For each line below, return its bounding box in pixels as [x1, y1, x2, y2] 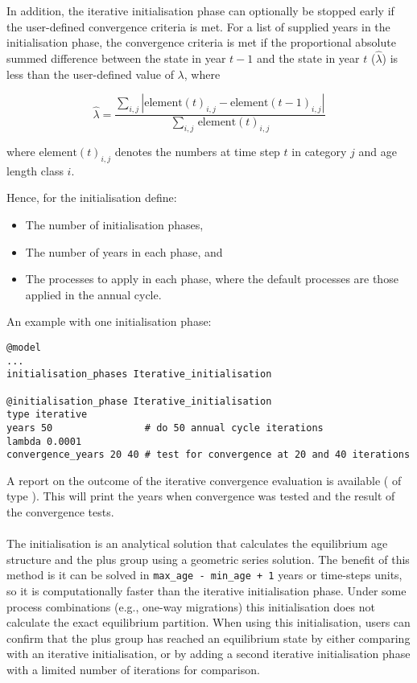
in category [291, 143, 347, 160]
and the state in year [256, 50, 360, 66]
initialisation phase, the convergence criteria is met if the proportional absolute [6, 34, 396, 51]
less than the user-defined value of [6, 65, 174, 82]
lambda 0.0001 [6, 435, 82, 447]
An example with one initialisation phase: [6, 313, 212, 330]
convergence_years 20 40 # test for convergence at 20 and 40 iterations [6, 449, 411, 461]
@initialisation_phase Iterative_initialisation [6, 395, 272, 407]
